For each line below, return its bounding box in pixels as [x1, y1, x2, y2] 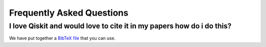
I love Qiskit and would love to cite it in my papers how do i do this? [9, 22, 232, 30]
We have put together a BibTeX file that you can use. [9, 35, 116, 41]
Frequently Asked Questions [9, 7, 129, 18]
